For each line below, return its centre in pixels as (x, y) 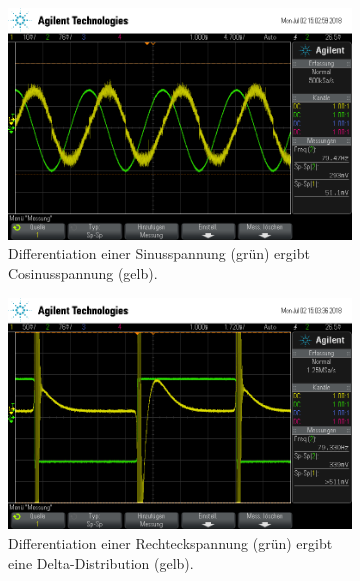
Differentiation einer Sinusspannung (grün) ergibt (159, 253)
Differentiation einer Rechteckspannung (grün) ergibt (170, 542)
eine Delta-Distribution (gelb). (101, 562)
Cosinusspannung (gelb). (83, 272)
